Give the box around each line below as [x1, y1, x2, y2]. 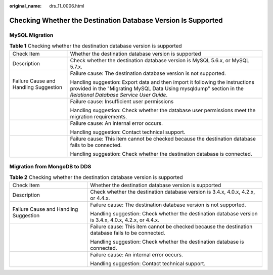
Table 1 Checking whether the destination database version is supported [9, 42, 182, 50]
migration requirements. [70, 113, 127, 120]
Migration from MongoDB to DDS [9, 163, 92, 170]
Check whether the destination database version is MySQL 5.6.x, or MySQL [70, 57, 250, 64]
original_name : [9, 3, 42, 9]
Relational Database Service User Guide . [70, 91, 168, 98]
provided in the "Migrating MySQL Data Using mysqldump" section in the [70, 85, 244, 92]
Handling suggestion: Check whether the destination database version [90, 210, 258, 217]
